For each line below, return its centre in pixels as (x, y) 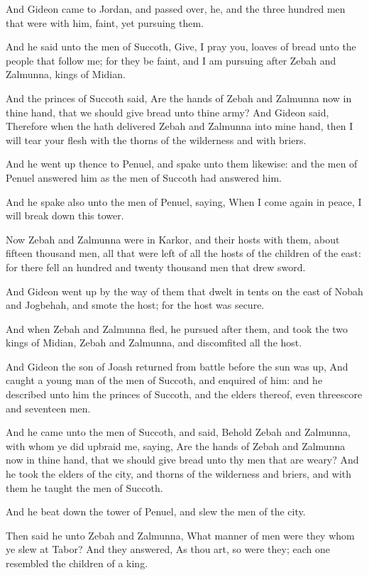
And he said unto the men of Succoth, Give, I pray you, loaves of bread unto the (181, 46)
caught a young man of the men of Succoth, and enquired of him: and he (164, 380)
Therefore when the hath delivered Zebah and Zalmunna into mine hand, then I (180, 126)
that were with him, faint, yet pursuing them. (105, 22)
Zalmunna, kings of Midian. (66, 74)
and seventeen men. (48, 408)
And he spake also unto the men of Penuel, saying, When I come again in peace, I (184, 201)
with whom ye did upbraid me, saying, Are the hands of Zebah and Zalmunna (176, 445)
